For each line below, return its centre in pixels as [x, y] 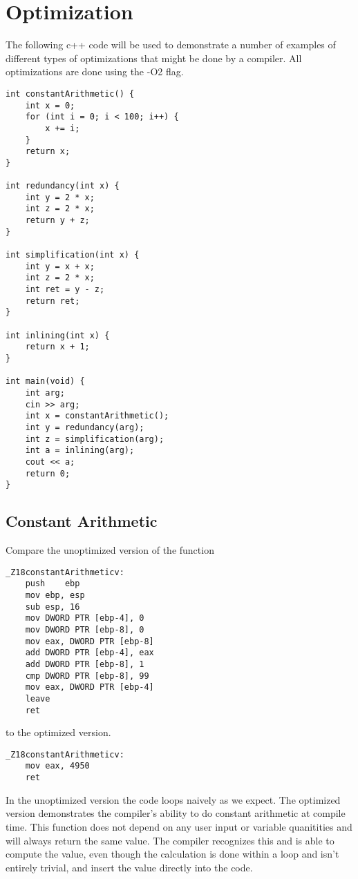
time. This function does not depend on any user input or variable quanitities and [179, 826]
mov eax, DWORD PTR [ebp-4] [89, 687]
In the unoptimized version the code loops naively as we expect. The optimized [173, 799]
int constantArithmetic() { [70, 94]
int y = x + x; [60, 266]
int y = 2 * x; [60, 197]
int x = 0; [50, 105]
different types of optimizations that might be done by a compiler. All [154, 58]
